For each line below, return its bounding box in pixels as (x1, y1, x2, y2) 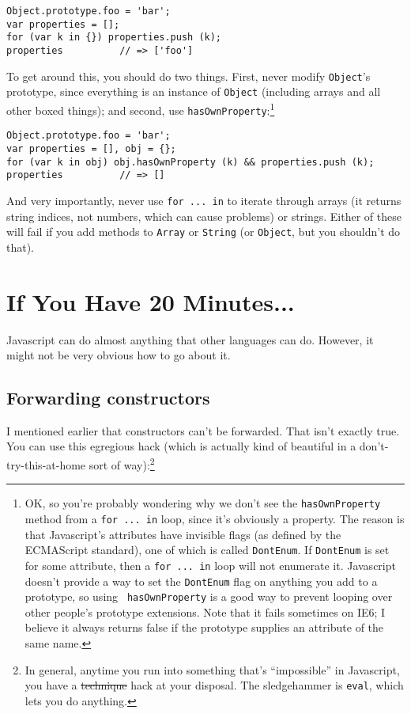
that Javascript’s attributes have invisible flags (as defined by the (25, 526, 341, 542)
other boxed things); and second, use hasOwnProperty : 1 (6, 99, 275, 118)
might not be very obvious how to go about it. (6, 347, 231, 363)
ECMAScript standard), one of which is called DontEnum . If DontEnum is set (25, 541, 390, 558)
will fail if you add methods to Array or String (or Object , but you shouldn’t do (6, 223, 401, 240)
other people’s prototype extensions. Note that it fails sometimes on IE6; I (25, 603, 386, 620)
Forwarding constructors (6, 385, 210, 410)
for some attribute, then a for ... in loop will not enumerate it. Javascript (25, 556, 396, 573)
